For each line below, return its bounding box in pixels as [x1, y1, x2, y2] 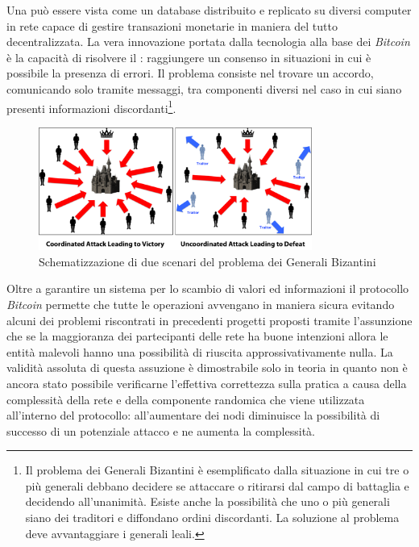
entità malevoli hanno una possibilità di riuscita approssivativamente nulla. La [6, 343, 393, 360]
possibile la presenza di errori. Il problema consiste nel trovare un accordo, [6, 65, 374, 81]
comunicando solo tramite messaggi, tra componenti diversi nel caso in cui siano [6, 80, 402, 97]
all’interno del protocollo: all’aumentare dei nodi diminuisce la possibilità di [6, 407, 380, 424]
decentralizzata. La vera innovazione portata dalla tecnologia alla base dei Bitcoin [6, 33, 410, 50]
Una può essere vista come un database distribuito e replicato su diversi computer [6, 2, 412, 18]
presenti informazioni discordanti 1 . [6, 97, 176, 116]
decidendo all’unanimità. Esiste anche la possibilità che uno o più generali [25, 493, 390, 510]
